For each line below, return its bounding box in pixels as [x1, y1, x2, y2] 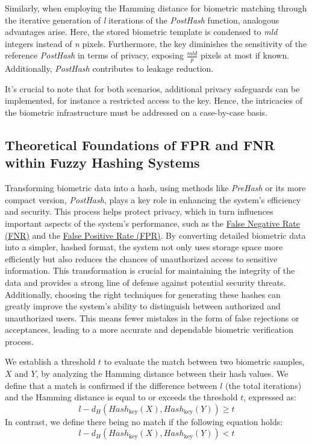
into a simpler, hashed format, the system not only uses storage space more [5, 241, 283, 253]
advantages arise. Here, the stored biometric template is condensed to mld [5, 25, 278, 38]
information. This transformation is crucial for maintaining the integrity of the [5, 264, 295, 277]
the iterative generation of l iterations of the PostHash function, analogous [5, 13, 279, 26]
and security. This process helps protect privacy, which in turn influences [5, 205, 273, 218]
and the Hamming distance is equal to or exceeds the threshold [5, 391, 238, 403]
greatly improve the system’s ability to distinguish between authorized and [5, 300, 281, 312]
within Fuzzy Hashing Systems [5, 153, 200, 172]
